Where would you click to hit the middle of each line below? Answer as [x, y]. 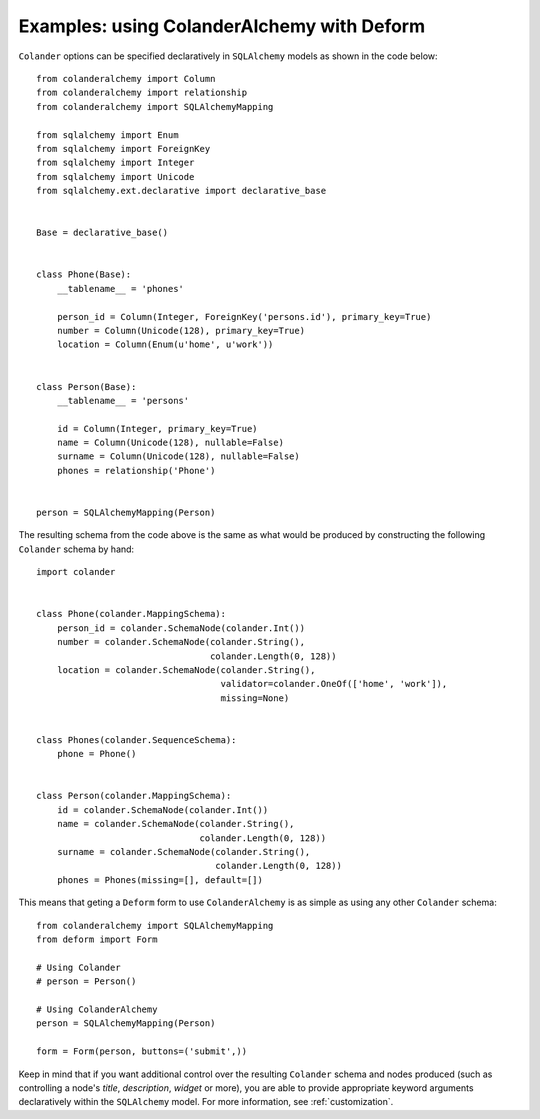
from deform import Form [97, 939]
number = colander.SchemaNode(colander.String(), [180, 642]
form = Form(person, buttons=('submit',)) [142, 1051]
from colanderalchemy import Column [126, 78]
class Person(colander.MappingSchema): [134, 796]
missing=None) [255, 698]
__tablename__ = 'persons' [123, 400]
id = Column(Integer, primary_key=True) [157, 428]
